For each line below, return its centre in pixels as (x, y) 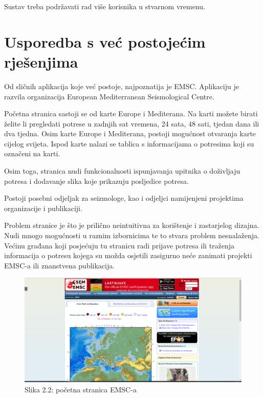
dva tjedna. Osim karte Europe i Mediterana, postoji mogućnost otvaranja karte (130, 133)
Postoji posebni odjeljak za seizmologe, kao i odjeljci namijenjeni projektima (124, 198)
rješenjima (41, 61)
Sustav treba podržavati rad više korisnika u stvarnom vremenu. (105, 6)
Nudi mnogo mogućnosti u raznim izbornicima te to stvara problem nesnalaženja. (132, 235)
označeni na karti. (32, 153)
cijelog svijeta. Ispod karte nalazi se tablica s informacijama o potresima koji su (129, 143)
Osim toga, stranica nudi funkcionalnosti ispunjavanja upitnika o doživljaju (122, 171)
